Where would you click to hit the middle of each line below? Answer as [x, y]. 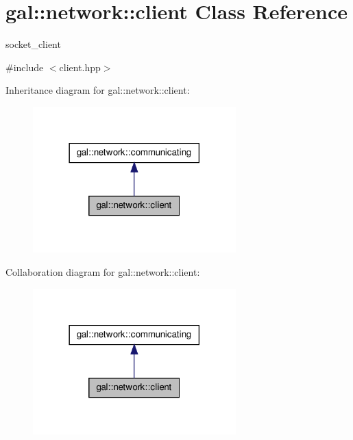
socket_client [33, 44]
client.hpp [80, 67]
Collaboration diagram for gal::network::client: [103, 272]
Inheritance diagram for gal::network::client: [98, 90]
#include [25, 67]
